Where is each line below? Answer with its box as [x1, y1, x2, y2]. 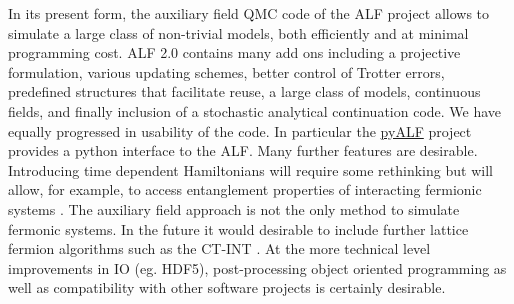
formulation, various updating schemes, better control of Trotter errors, [8, 61, 445, 82]
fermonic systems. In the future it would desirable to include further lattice [8, 218, 469, 239]
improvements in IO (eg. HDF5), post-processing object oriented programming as [8, 257, 507, 278]
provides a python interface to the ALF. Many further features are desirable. [8, 140, 478, 161]
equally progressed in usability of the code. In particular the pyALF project [8, 120, 472, 141]
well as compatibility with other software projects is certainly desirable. [8, 277, 446, 298]
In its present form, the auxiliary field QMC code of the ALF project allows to [8, 3, 490, 23]
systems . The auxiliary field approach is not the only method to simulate [8, 198, 460, 219]
